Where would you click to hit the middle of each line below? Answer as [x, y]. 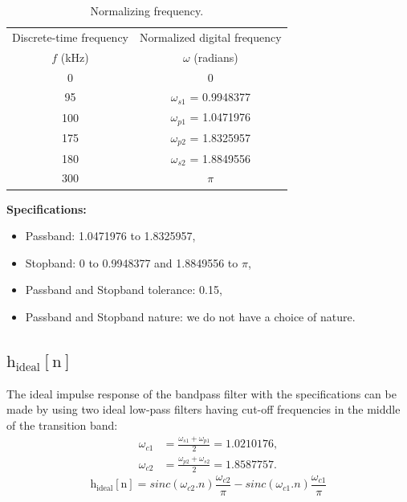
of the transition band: [62, 424]
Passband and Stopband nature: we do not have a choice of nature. [190, 316]
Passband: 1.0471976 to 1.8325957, [110, 236]
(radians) [216, 57]
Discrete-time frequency [70, 37]
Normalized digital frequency [211, 37]
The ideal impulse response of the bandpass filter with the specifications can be [201, 393]
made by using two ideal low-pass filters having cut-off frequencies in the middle [203, 409]
